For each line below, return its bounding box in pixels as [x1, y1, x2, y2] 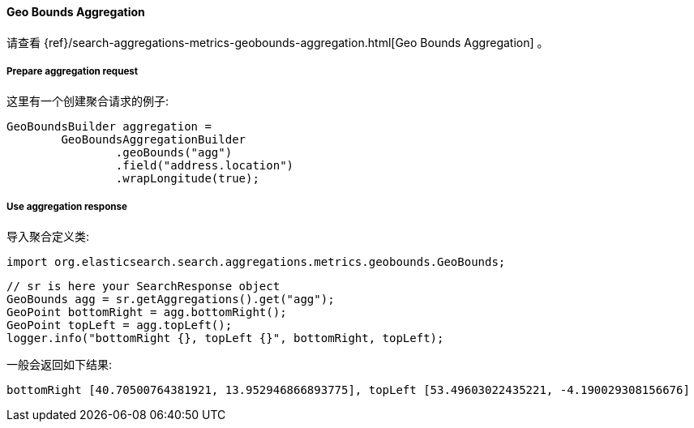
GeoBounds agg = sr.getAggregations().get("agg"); [6, 293, 335, 306]
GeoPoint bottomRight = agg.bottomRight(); [6, 306, 287, 319]
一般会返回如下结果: [6, 357, 113, 372]
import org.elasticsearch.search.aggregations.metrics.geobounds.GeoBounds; [6, 255, 506, 269]
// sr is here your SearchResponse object [6, 280, 281, 293]
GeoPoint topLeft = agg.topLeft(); [6, 319, 233, 332]
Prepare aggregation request [6, 66, 139, 77]
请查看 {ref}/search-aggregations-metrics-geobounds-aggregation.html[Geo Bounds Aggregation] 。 [6, 35, 549, 49]
